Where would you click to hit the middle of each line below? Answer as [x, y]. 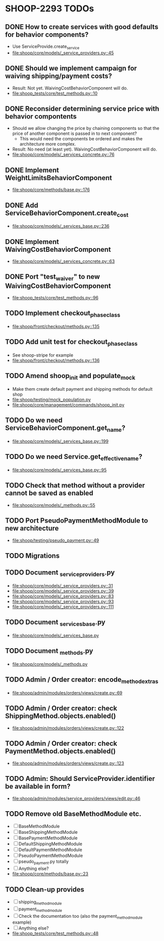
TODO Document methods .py [49, 652]
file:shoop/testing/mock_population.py [51, 400]
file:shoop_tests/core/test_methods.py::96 [55, 298]
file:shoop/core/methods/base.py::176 [51, 190]
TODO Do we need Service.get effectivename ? [74, 457]
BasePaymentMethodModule [48, 838]
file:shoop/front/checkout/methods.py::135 [56, 327]
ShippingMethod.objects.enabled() [61, 716]
